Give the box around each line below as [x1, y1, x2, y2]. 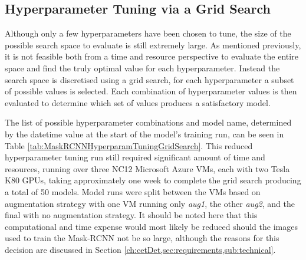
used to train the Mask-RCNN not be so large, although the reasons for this [5, 232, 279, 244]
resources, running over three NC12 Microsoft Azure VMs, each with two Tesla [5, 162, 290, 175]
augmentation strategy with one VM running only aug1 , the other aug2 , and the [5, 197, 295, 209]
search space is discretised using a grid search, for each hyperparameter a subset [5, 73, 294, 85]
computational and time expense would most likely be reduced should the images [5, 220, 298, 232]
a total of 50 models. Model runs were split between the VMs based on [5, 185, 261, 198]
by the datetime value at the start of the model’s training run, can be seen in [5, 127, 284, 140]
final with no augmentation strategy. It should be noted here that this [5, 209, 258, 221]
